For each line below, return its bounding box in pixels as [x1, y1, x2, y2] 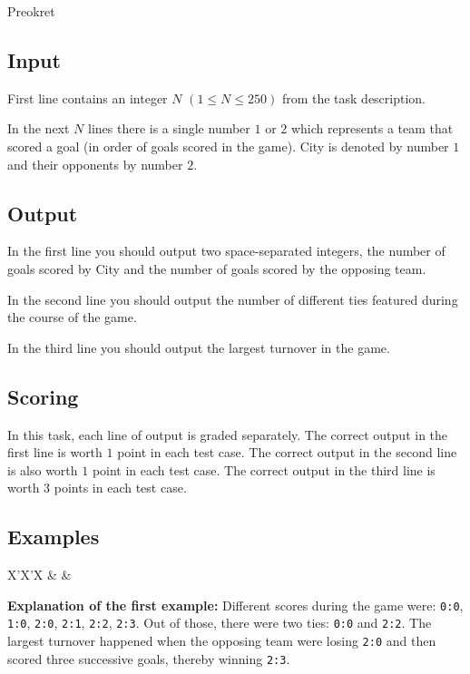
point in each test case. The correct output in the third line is [92, 460, 436, 479]
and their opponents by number [7, 154, 183, 173]
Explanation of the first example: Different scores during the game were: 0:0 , [7, 595, 464, 614]
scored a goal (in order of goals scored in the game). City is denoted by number [7, 136, 449, 155]
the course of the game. [7, 308, 137, 327]
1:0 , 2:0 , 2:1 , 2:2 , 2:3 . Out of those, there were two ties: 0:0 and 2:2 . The [7, 613, 432, 632]
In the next [7, 119, 70, 138]
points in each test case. [54, 478, 187, 497]
